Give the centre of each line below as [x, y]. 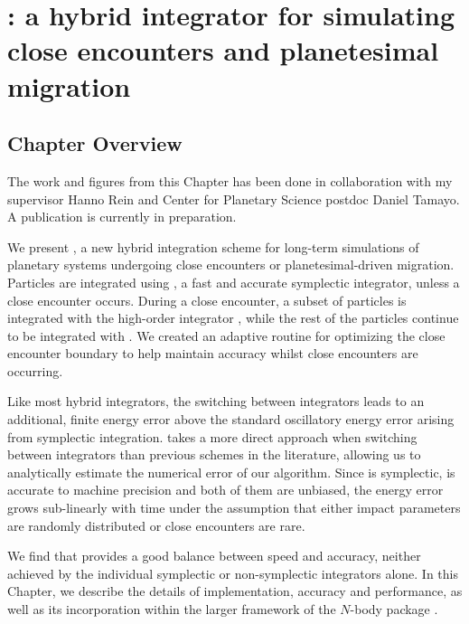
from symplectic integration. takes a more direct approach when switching [212, 436]
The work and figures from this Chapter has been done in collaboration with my [230, 180]
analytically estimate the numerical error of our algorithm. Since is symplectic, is [231, 472]
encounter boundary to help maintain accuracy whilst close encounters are [213, 353]
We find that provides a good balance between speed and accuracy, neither [214, 556]
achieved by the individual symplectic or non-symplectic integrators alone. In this [233, 573]
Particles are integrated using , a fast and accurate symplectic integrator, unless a [234, 282]
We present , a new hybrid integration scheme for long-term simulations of [213, 246]
